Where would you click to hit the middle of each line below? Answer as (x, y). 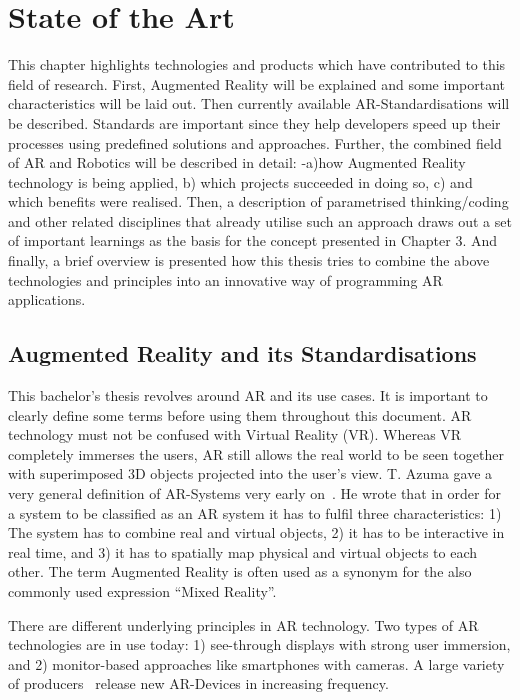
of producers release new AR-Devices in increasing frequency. (198, 683)
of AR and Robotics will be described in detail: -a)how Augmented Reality (237, 162)
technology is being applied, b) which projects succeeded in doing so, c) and (240, 181)
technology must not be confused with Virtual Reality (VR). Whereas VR (235, 434)
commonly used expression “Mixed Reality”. (142, 590)
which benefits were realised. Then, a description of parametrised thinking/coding (258, 201)
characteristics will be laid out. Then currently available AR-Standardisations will (259, 103)
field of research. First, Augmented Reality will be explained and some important (256, 83)
